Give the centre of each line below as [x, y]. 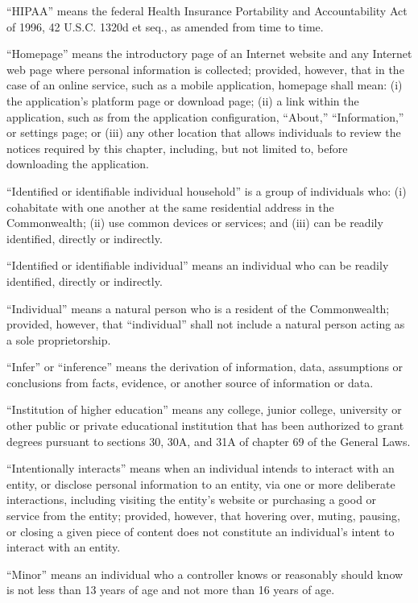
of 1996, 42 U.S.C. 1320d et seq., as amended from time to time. [165, 26]
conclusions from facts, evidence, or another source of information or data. [190, 382]
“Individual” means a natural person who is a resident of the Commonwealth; [198, 308]
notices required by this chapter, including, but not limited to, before [177, 148]
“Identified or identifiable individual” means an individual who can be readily [198, 265]
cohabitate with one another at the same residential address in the [170, 207]
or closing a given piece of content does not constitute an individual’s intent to [201, 531]
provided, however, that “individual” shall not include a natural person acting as [206, 324]
